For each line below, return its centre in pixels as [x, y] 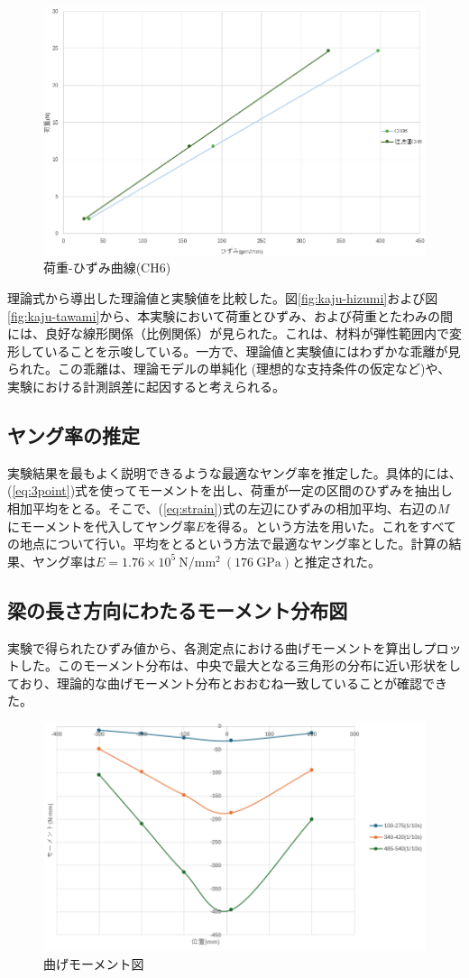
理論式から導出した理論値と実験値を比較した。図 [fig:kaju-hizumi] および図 [223, 298]
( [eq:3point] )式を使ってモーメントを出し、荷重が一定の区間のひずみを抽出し [230, 490]
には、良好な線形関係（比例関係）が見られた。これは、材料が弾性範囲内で [228, 333]
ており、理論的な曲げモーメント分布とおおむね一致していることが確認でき [228, 683]
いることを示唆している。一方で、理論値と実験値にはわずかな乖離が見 [253, 351]
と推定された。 [336, 561]
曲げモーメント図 [94, 963]
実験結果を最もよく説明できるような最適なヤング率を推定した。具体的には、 [234, 472]
